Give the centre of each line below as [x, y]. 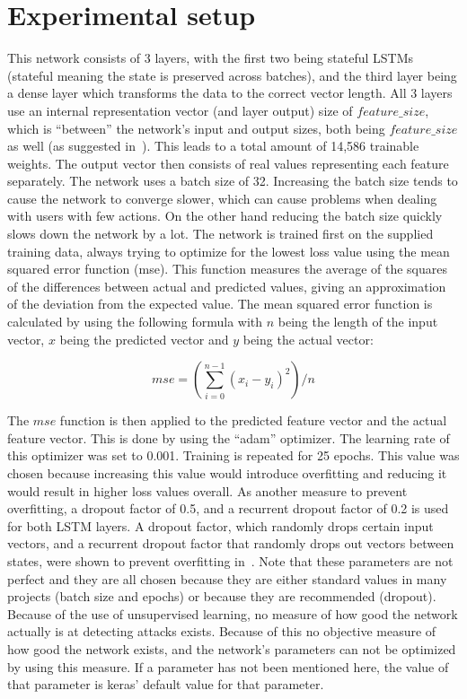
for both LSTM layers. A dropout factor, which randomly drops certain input [220, 525]
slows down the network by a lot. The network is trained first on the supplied [220, 234]
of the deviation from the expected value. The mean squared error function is [220, 304]
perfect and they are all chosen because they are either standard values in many [227, 578]
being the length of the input [358, 322]
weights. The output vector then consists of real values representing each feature [228, 163]
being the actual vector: [308, 339]
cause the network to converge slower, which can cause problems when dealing [222, 198]
